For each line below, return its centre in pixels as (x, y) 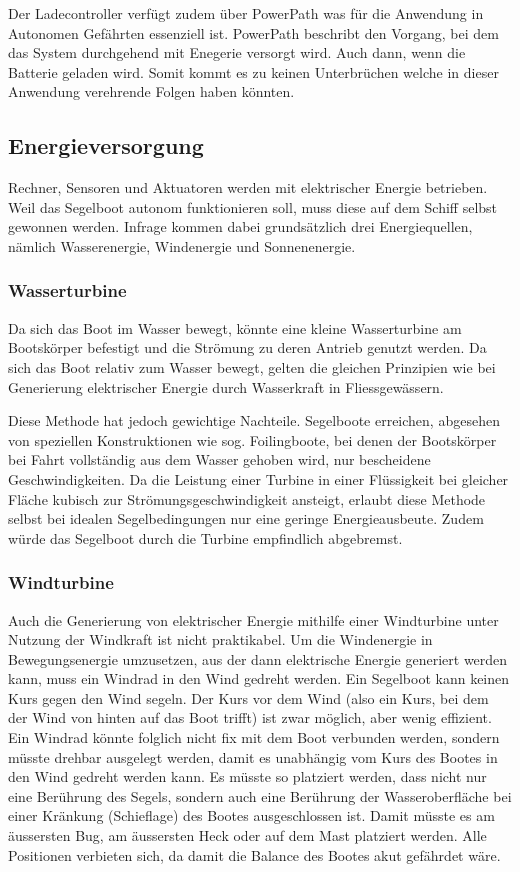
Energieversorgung (106, 145)
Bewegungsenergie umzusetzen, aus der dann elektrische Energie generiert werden (258, 658)
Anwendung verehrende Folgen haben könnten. (151, 91)
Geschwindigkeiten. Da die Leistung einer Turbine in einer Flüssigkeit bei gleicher (258, 478)
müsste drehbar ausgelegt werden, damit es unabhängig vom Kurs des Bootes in (253, 756)
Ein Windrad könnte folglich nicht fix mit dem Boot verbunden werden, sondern (254, 737)
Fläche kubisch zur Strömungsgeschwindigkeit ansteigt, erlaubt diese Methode (247, 498)
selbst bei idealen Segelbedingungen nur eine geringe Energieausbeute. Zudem (246, 518)
